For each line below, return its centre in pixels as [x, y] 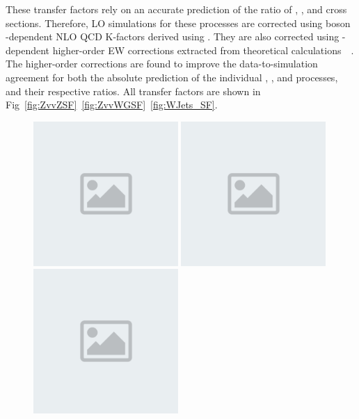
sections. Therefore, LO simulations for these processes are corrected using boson [178, 23]
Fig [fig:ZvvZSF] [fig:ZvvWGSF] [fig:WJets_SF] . [112, 105]
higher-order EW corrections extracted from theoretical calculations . [203, 50]
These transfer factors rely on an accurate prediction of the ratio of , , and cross [176, 9]
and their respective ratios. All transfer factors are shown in [133, 91]
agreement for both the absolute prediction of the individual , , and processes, [172, 77]
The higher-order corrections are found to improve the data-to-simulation [162, 64]
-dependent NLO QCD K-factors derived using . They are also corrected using [173, 36]
